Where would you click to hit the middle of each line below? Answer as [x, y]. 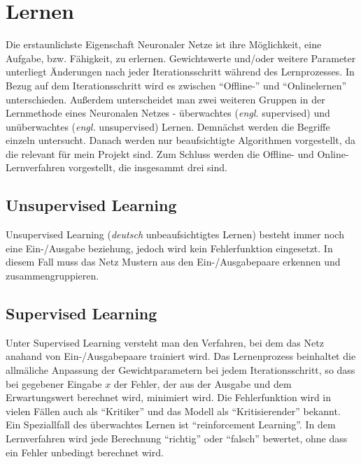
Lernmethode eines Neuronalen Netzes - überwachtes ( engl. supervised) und [168, 113]
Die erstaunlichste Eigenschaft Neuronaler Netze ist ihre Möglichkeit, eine [164, 44]
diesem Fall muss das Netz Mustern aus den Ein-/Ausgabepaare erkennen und [173, 262]
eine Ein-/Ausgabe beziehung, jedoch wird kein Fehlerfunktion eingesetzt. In [169, 248]
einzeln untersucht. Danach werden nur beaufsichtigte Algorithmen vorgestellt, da [180, 140]
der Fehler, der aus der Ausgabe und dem [203, 383]
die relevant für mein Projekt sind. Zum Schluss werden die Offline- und [160, 153]
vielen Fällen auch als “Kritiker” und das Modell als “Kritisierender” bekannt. [173, 411]
